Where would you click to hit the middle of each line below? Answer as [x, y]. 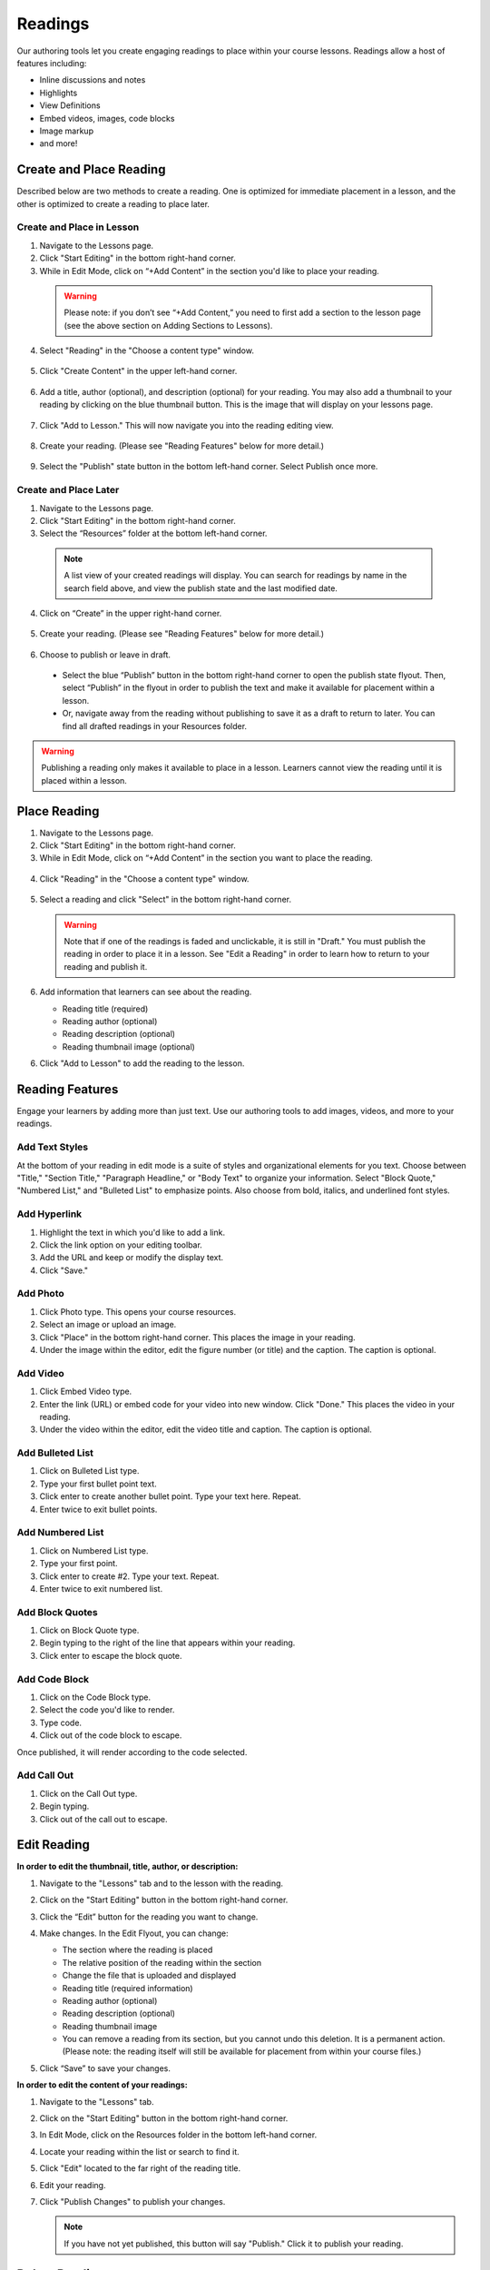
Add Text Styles [53, 1147]
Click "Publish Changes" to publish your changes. [132, 2201]
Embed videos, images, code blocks [107, 118]
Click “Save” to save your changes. [105, 2068]
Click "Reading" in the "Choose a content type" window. [144, 878]
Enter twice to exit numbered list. [101, 1588]
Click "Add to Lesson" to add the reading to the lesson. [142, 1063]
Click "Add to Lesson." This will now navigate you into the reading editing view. [187, 425]
